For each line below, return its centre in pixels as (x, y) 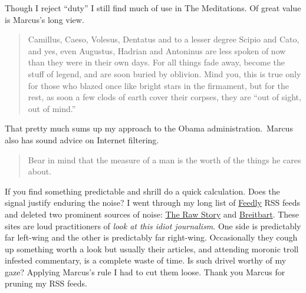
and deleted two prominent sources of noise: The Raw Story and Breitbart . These (152, 214)
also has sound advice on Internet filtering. (82, 139)
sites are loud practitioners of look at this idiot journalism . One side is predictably (153, 225)
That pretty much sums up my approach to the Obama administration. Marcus (149, 128)
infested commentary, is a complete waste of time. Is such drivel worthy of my (146, 260)
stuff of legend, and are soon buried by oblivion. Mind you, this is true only (164, 73)
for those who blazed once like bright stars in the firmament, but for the (158, 85)
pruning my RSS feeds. (46, 283)
